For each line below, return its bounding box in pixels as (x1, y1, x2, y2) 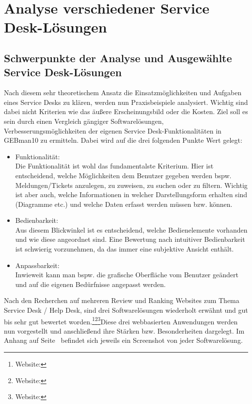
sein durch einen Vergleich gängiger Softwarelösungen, (4, 116, 164, 126)
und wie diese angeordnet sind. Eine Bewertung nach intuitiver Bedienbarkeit (15, 234, 245, 244)
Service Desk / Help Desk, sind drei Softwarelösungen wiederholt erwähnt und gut (4, 305, 248, 315)
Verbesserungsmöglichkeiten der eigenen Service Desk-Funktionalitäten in (4, 125, 221, 135)
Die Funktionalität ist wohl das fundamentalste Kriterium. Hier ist (15, 161, 214, 171)
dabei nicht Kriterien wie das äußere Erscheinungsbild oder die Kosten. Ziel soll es (4, 106, 248, 117)
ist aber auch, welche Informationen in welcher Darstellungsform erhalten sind (15, 189, 248, 200)
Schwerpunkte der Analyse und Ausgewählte (4, 50, 232, 65)
